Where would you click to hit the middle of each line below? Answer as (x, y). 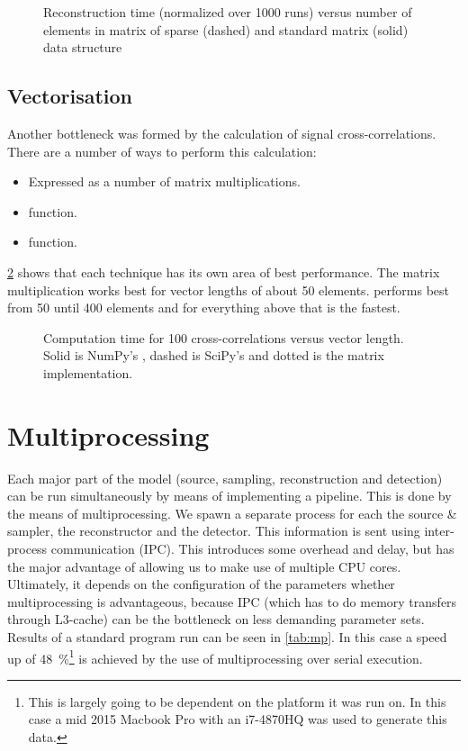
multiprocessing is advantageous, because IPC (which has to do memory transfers (232, 601)
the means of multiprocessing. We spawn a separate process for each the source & (232, 513)
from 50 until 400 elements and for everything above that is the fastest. (204, 308)
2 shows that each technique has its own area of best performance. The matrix (224, 271)
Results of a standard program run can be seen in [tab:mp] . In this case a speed (227, 636)
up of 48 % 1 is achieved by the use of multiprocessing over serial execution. (215, 656)
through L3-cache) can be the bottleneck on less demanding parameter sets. (216, 619)
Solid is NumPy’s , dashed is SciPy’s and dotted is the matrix (214, 355)
